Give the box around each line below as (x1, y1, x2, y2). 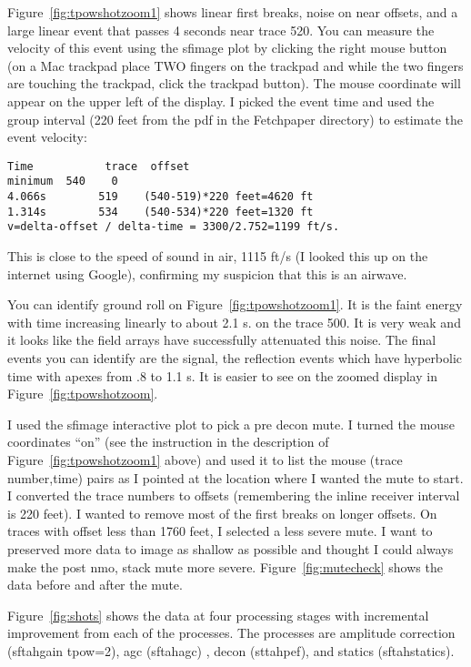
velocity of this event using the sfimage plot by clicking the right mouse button (7, 38, 447, 57)
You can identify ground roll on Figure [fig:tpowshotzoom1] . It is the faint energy (7, 295, 463, 314)
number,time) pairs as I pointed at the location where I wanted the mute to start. (7, 468, 464, 487)
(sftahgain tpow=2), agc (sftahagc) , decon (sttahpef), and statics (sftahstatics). (7, 641, 455, 660)
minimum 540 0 (7, 175, 118, 188)
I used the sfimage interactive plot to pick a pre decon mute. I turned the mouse (7, 414, 455, 433)
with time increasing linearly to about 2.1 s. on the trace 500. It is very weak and (7, 312, 461, 331)
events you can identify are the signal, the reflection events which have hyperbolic (7, 349, 463, 367)
